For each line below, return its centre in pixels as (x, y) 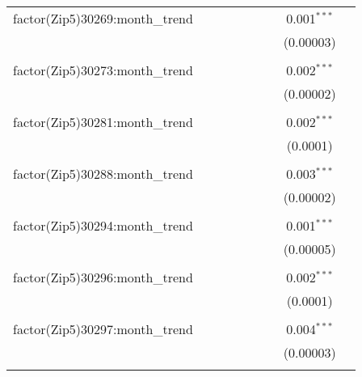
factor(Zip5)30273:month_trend (103, 70)
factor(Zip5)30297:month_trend (103, 329)
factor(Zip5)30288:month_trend (103, 174)
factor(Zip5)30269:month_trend (103, 18)
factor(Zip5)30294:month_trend (103, 225)
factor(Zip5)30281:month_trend (103, 122)
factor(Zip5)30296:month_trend (103, 277)
